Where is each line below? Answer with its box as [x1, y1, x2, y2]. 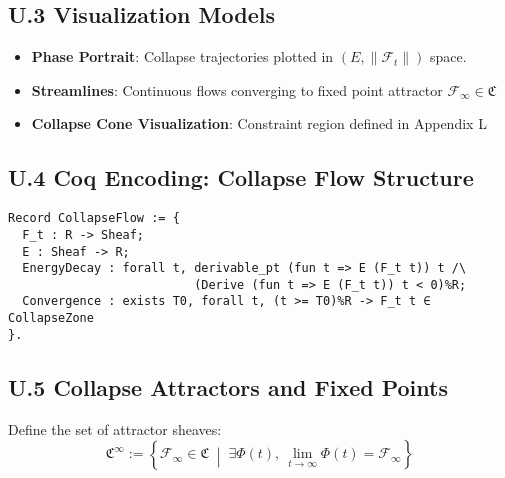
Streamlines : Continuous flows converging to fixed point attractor [31, 79, 443, 100]
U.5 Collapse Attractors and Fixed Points [8, 371, 448, 402]
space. [430, 46, 467, 67]
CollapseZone [8, 311, 94, 326]
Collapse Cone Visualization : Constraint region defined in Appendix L [31, 113, 487, 134]
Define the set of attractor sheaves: [8, 418, 222, 439]
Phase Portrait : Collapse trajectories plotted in [31, 46, 334, 67]
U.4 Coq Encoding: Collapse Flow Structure [8, 162, 474, 193]
